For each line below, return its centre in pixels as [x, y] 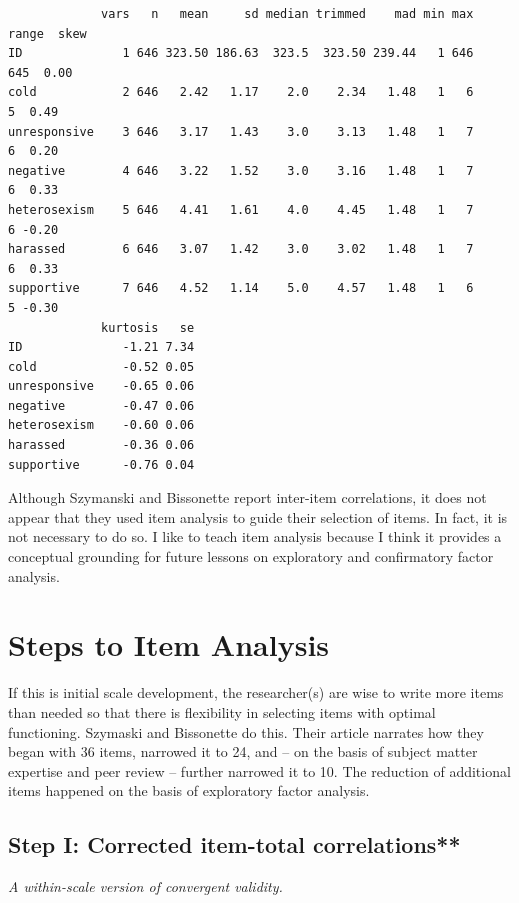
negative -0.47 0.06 [101, 405]
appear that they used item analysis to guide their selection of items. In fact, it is [258, 516]
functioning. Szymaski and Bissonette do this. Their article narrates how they [246, 731]
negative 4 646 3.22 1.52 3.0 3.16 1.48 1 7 [241, 170]
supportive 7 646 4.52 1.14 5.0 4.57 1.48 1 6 [241, 288]
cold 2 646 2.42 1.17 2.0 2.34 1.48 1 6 [241, 92]
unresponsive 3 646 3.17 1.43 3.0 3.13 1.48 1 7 [241, 131]
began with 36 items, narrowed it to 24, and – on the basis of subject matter [243, 751]
